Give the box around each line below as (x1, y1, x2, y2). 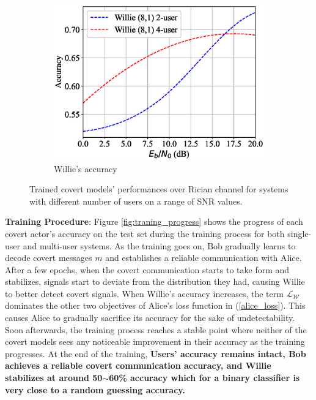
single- (287, 227, 312, 240)
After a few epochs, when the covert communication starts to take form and (5, 263, 290, 276)
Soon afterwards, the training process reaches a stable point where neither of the (5, 323, 307, 336)
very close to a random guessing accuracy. (5, 383, 185, 396)
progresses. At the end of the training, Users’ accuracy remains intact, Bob (5, 347, 306, 360)
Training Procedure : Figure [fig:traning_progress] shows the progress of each (5, 215, 303, 228)
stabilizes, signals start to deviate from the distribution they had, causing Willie (5, 275, 305, 288)
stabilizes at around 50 (5, 371, 103, 384)
